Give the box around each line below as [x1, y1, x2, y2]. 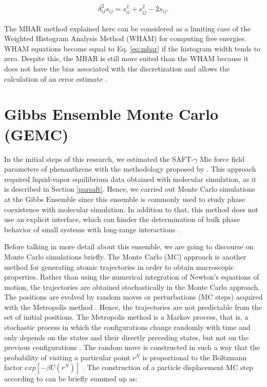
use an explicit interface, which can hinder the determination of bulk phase [4, 214, 240, 225]
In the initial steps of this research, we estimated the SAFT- [4, 153, 194, 164]
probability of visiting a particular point [4, 352, 130, 362]
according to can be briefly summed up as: [4, 373, 138, 384]
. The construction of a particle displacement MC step [82, 362, 253, 373]
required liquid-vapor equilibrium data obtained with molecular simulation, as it [4, 173, 257, 184]
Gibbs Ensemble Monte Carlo [4, 103, 219, 124]
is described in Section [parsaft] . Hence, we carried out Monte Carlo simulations [4, 183, 255, 194]
